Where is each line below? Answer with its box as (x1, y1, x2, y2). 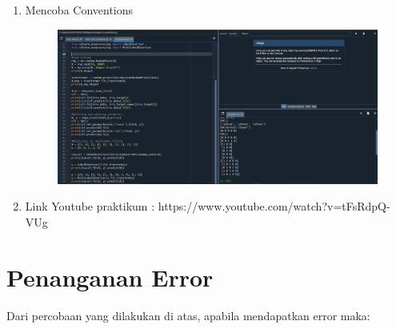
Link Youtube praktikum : (25, 198, 155, 215)
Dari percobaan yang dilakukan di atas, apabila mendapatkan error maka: (6, 307, 370, 323)
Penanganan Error (6, 260, 214, 293)
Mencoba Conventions (25, 2, 134, 18)
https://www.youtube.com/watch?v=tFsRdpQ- (158, 198, 390, 215)
